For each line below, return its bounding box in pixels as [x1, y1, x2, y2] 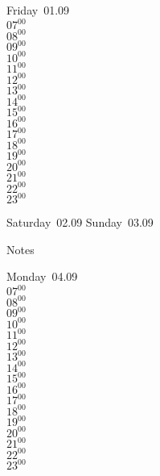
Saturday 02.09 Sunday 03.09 [6, 214, 154, 231]
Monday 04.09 [6, 268, 78, 285]
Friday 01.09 [6, 2, 70, 18]
